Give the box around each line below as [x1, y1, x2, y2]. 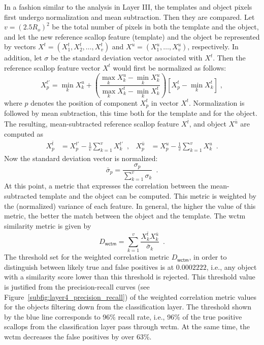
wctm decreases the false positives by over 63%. [4, 331, 152, 341]
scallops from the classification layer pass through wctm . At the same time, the [4, 321, 250, 332]
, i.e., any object [206, 261, 257, 272]
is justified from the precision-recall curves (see [4, 281, 150, 292]
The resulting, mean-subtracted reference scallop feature [4, 118, 179, 129]
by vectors [4, 41, 36, 52]
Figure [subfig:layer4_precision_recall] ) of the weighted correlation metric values [4, 291, 256, 302]
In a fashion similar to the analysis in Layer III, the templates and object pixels [4, 2, 252, 12]
